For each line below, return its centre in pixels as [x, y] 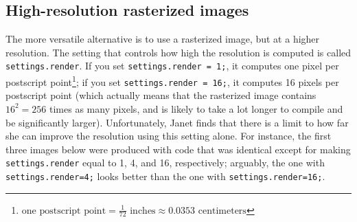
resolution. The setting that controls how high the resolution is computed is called [178, 52]
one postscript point [64, 211]
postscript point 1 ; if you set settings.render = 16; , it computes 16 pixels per [172, 81]
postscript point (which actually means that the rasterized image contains [161, 95]
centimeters [222, 211]
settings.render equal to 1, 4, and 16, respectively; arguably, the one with [165, 163]
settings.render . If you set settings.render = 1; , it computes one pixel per [172, 66]
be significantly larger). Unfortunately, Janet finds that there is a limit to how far [177, 122]
